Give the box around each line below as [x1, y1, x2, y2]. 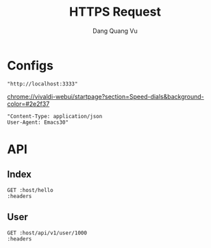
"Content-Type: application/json [7, 113, 103, 120]
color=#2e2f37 [7, 100, 50, 108]
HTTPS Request [69, 4, 161, 20]
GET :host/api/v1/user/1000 [7, 230, 88, 236]
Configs [7, 57, 53, 73]
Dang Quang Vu [92, 27, 138, 35]
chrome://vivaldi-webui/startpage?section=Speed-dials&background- [7, 92, 204, 100]
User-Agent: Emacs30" [7, 119, 69, 126]
